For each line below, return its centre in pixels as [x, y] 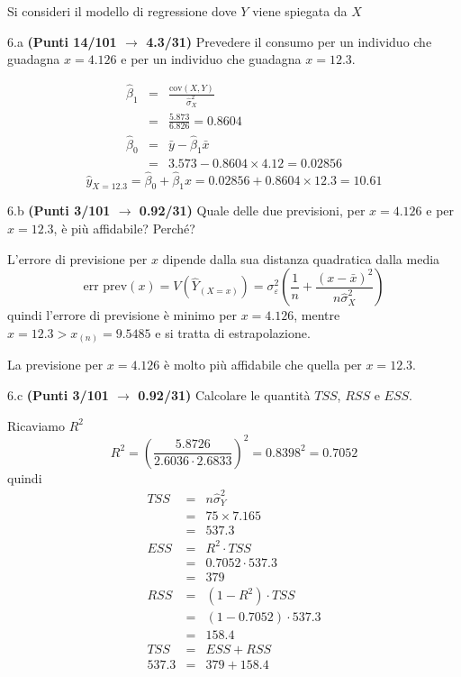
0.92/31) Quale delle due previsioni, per [252, 210]
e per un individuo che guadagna [211, 59]
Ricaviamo [36, 425]
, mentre [317, 315]
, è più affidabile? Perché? [124, 229]
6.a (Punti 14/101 [62, 41]
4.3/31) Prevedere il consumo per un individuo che [289, 41]
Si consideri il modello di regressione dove [122, 11]
